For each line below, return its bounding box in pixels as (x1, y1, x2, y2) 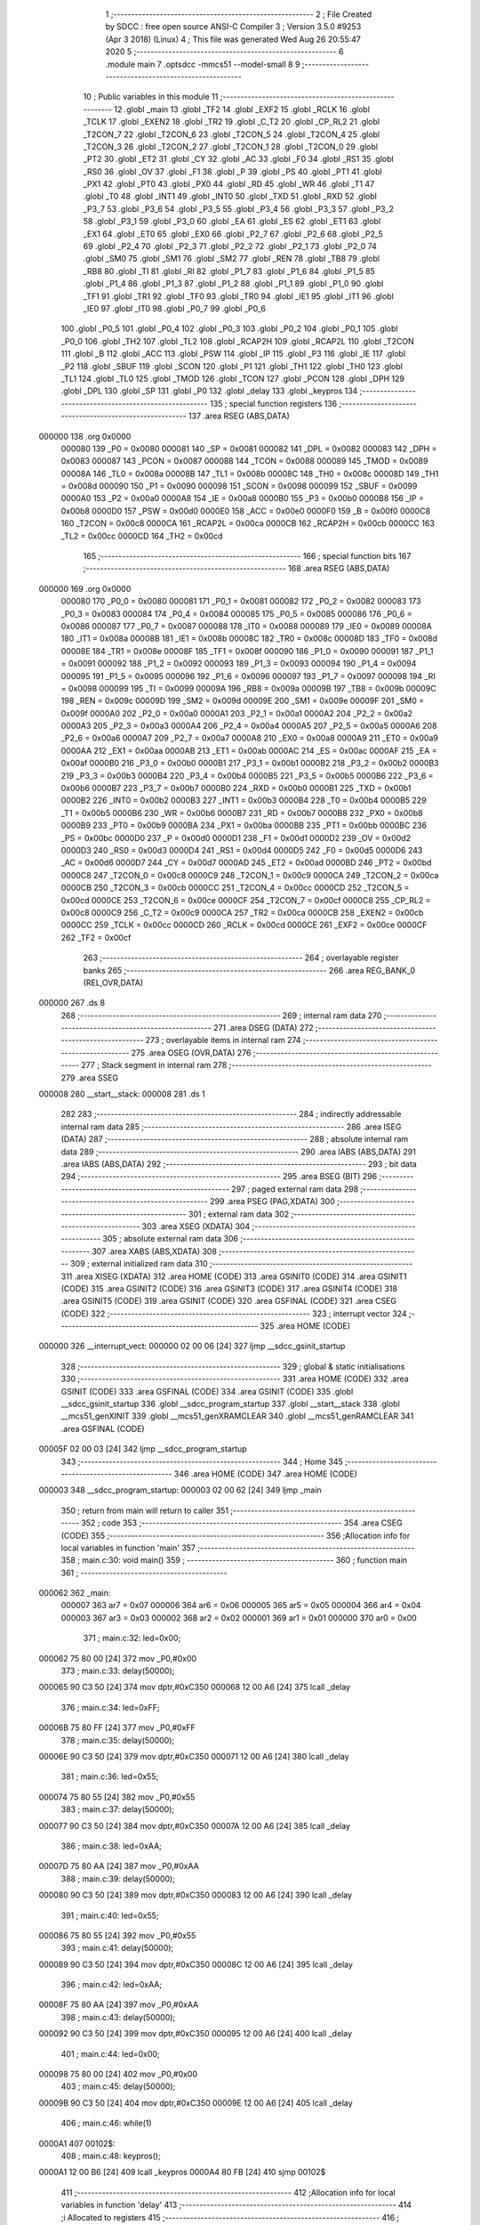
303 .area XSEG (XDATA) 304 (141, 1220, 251, 1232)
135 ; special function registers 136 (209, 398, 338, 409)
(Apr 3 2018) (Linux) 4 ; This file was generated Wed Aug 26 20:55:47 (105, 34, 362, 44)
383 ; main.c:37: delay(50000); (60, 1804, 175, 1815)
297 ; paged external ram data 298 (231, 1184, 359, 1194)
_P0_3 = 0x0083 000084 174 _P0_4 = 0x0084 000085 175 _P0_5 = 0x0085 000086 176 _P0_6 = (60, 608, 412, 619)
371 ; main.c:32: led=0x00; (83, 1633, 181, 1644)
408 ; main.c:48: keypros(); (60, 2150, 162, 2161)
